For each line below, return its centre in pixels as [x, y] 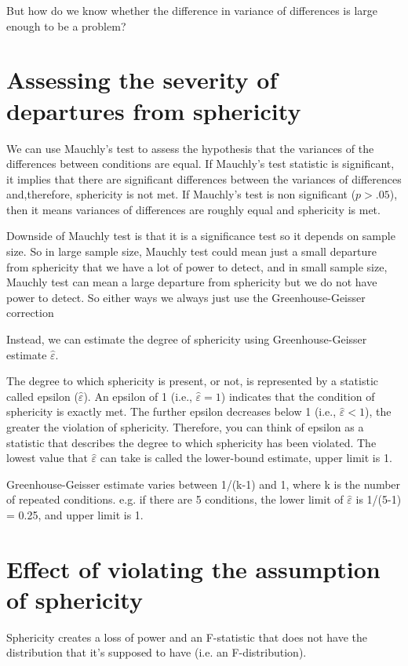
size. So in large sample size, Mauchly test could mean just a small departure [191, 251]
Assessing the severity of [142, 80]
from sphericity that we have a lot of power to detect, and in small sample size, [197, 266]
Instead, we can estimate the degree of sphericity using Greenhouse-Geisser [187, 339]
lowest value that [47, 458]
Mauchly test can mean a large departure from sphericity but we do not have [192, 282]
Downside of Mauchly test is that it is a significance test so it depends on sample [201, 236]
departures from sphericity [154, 110]
